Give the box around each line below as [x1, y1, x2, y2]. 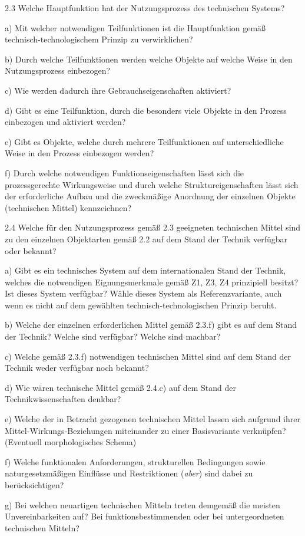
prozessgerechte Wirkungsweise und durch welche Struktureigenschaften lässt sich [5, 178, 299, 190]
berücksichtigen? [5, 479, 64, 491]
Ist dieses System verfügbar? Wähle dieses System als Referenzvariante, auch [5, 287, 282, 300]
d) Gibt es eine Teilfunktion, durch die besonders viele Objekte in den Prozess [5, 104, 287, 116]
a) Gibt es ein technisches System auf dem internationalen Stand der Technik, [5, 264, 286, 277]
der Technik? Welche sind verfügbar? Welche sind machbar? [5, 330, 221, 343]
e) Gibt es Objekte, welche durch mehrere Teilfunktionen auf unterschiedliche [5, 135, 284, 147]
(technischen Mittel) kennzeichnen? [5, 201, 132, 213]
